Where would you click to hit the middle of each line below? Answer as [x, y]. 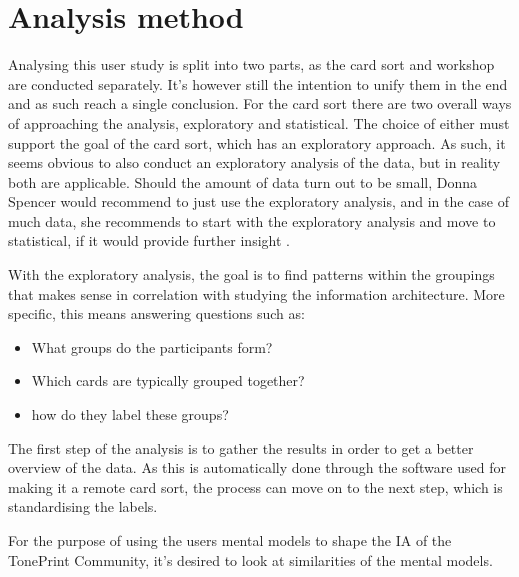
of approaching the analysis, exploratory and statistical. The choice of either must [259, 122]
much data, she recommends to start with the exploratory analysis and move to [252, 220]
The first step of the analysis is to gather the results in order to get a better [241, 447]
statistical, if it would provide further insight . [149, 240]
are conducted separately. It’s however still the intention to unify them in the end [258, 83]
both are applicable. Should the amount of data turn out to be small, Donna [243, 181]
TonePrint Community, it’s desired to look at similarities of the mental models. [250, 559]
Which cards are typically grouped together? [168, 380]
